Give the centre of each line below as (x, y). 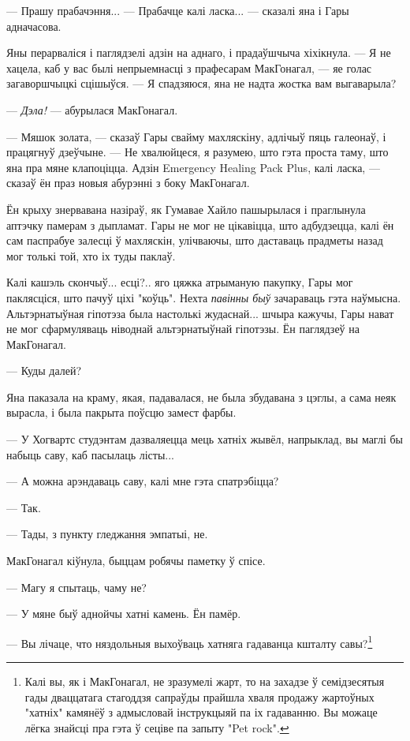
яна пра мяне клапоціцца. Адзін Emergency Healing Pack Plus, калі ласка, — (193, 167)
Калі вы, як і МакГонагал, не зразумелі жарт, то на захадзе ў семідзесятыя (205, 681)
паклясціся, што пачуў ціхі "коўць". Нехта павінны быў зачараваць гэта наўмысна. (204, 297)
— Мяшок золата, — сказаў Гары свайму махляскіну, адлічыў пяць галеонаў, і (196, 136)
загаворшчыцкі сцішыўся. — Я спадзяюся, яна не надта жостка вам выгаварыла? (201, 83)
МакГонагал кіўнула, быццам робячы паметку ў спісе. (136, 561)
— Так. (24, 507)
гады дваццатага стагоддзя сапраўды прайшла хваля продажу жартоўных (199, 696)
